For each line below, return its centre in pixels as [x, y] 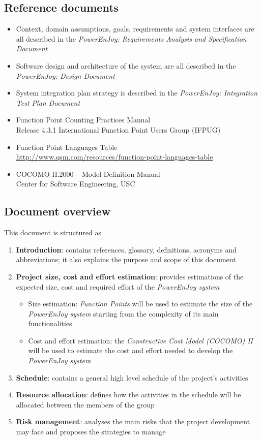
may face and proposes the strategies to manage [91, 432]
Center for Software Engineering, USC [76, 184]
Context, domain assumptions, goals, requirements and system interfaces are [135, 29]
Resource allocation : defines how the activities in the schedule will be [128, 395]
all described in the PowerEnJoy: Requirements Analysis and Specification [131, 38]
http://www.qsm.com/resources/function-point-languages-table [114, 157]
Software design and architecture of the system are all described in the [126, 65]
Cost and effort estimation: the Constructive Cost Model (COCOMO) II [141, 340]
